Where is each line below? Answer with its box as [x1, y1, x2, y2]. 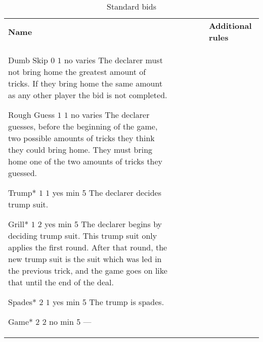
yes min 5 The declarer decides [52, 187, 161, 198]
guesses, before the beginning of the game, [8, 120, 158, 132]
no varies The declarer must [64, 54, 163, 66]
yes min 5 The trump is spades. [53, 296, 164, 308]
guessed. [8, 167, 37, 179]
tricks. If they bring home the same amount [8, 77, 163, 89]
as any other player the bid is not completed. [8, 89, 167, 101]
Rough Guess [8, 109, 55, 120]
